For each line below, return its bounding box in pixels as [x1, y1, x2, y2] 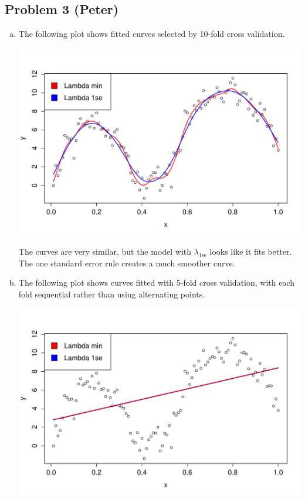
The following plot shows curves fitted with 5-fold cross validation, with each [18, 276, 295, 289]
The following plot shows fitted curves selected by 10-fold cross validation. [18, 28, 285, 40]
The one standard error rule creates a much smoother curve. [18, 256, 235, 269]
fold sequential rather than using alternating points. [18, 287, 205, 300]
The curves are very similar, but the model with [18, 245, 192, 258]
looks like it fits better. [209, 245, 292, 258]
